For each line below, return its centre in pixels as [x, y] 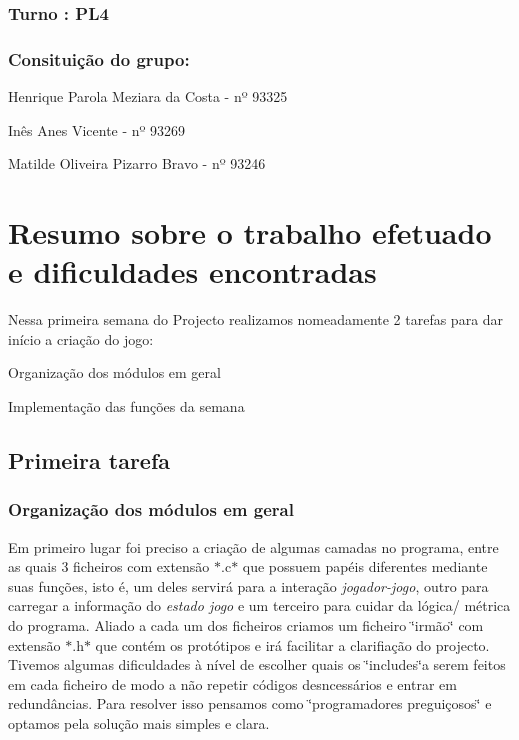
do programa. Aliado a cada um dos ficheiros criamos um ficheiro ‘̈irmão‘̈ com [246, 624]
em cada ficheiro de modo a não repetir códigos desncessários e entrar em [232, 683]
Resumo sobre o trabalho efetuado [250, 232]
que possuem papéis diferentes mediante [365, 566]
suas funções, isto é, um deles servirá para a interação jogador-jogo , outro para [248, 585]
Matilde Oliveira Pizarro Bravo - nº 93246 [137, 163]
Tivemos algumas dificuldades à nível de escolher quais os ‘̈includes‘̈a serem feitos [257, 664]
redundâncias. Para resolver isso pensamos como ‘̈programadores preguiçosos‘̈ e [250, 703]
